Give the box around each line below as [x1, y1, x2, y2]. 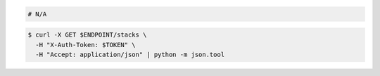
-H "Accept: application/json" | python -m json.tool [35, 50, 225, 58]
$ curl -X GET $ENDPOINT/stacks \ [27, 31, 147, 39]
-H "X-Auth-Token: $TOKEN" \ [35, 41, 137, 49]
